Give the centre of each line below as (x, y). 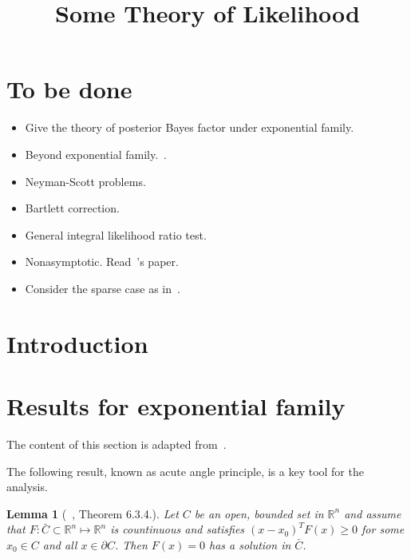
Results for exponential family (176, 406)
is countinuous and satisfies (178, 529)
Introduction (77, 343)
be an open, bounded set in (259, 513)
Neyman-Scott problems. (85, 181)
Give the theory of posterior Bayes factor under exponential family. (190, 127)
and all (60, 544)
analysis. (27, 487)
